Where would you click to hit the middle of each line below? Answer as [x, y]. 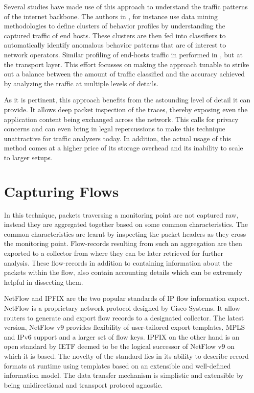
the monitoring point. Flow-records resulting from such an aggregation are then [123, 243]
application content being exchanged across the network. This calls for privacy [121, 119]
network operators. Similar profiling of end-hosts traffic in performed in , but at [123, 54]
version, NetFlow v [32, 327]
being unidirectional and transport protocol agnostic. [83, 384]
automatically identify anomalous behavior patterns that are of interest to [115, 45]
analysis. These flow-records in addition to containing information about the [118, 262]
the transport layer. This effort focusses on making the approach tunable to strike [127, 64]
